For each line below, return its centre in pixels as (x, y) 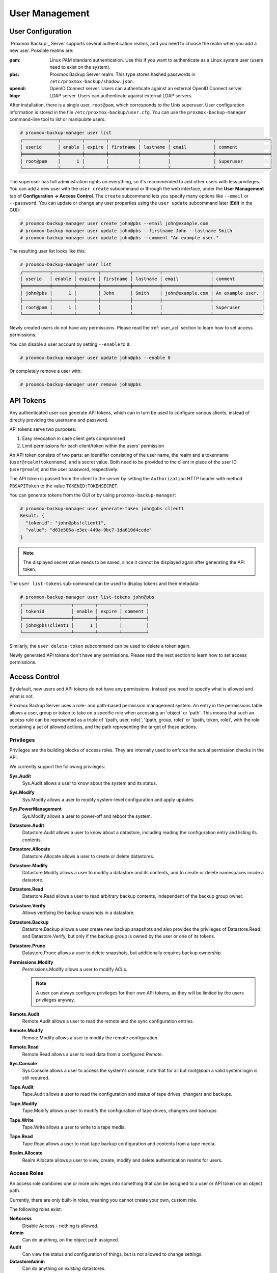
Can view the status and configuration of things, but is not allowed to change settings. (113, 1254)
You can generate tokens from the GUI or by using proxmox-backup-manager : (93, 495)
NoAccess (21, 1219)
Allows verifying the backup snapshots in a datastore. (78, 913)
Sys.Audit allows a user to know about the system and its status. (90, 783)
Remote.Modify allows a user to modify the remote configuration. (90, 1037)
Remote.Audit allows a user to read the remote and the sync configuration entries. (108, 1021)
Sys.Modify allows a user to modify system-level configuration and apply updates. (108, 799)
